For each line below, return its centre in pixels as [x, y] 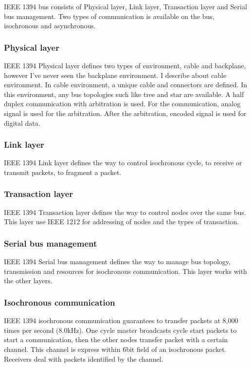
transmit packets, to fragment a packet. [63, 172]
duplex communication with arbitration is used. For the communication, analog [122, 104]
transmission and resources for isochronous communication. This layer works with [125, 271]
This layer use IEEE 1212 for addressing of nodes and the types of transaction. [122, 222]
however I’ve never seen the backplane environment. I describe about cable [115, 75]
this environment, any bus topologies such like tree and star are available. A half [124, 94]
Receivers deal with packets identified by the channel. [84, 358]
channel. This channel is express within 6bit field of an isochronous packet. [115, 349]
